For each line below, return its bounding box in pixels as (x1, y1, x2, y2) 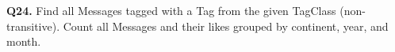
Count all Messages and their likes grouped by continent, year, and (63, 17, 389, 34)
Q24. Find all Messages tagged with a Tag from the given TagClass (6, 2, 336, 18)
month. (6, 33, 41, 50)
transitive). (6, 17, 60, 34)
